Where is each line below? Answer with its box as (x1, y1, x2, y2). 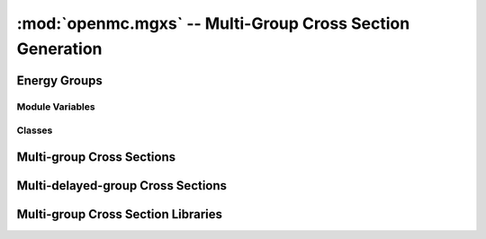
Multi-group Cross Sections (16, 149, 175, 164)
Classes (16, 124, 53, 137)
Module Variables (16, 100, 95, 112)
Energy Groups (16, 73, 103, 88)
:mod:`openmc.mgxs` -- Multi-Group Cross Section (16, 13, 410, 33)
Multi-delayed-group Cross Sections (16, 178, 228, 193)
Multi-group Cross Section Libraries (16, 207, 223, 222)
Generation (16, 39, 103, 58)
